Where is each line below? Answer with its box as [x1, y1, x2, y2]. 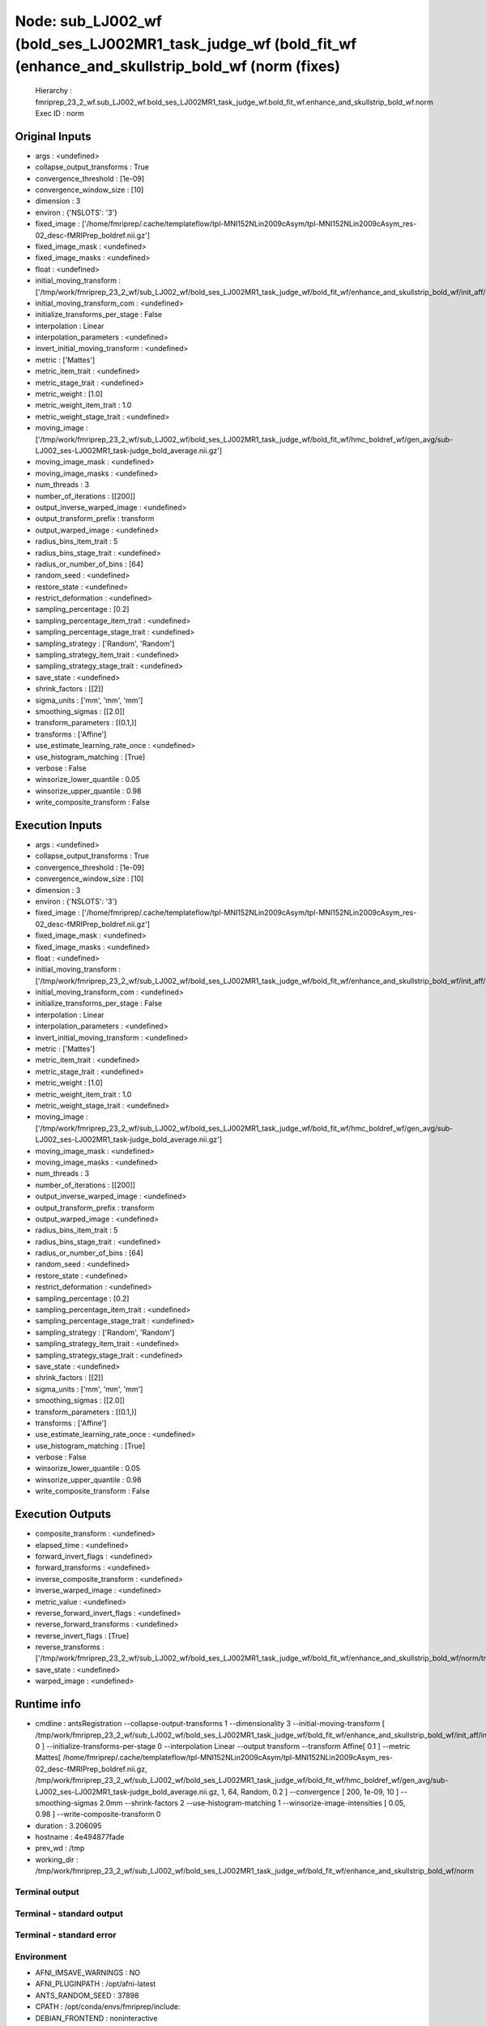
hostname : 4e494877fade [35, 1832, 125, 1842]
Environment [15, 1951, 67, 1962]
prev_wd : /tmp [35, 1844, 85, 1853]
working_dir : [35, 1854, 79, 1864]
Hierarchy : [35, 86, 73, 96]
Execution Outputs [15, 1507, 112, 1521]
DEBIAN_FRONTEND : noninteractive [35, 2013, 158, 2023]
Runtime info [15, 1698, 81, 1712]
